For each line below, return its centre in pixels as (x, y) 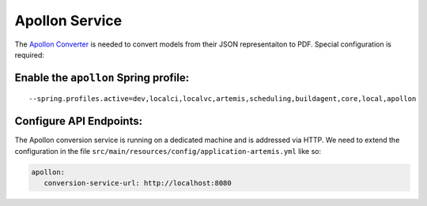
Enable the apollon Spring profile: (102, 78)
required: (30, 54)
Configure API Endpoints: (78, 121)
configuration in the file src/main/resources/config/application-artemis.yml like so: (168, 151)
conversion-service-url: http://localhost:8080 (138, 183)
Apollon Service (68, 21)
